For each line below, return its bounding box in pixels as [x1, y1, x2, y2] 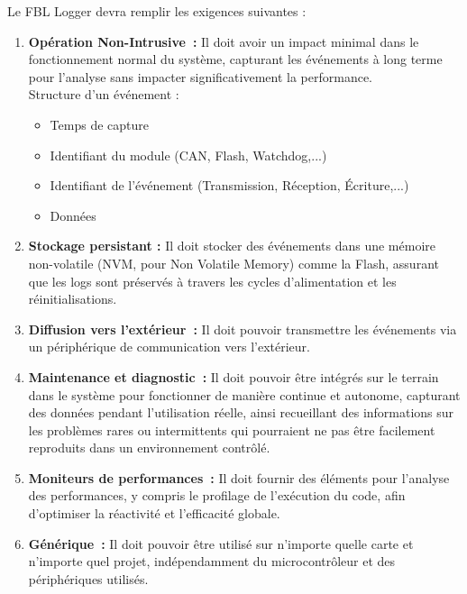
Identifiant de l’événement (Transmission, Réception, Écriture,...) [50, 176, 409, 195]
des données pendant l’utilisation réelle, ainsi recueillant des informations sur [28, 403, 454, 422]
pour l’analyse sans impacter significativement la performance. [28, 67, 372, 86]
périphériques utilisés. [28, 569, 149, 588]
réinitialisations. [28, 289, 117, 308]
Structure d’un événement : [28, 85, 179, 104]
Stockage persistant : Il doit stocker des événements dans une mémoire [28, 236, 436, 255]
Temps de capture [50, 114, 149, 133]
